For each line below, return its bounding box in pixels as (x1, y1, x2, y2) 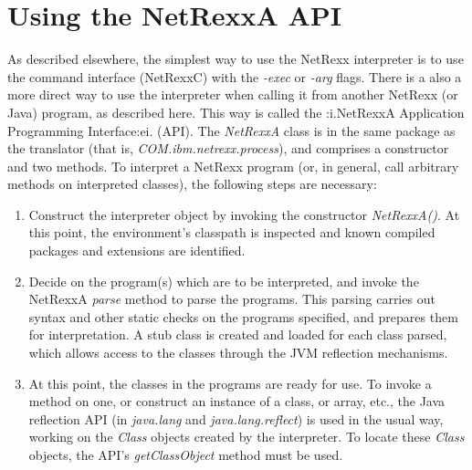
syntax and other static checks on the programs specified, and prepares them (28, 307, 458, 326)
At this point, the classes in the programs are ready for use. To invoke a (28, 373, 432, 392)
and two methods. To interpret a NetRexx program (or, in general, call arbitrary (7, 156, 459, 175)
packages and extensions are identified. (28, 241, 246, 260)
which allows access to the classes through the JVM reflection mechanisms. (28, 343, 448, 362)
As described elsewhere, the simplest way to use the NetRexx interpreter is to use (7, 49, 464, 68)
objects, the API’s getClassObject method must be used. (28, 445, 343, 464)
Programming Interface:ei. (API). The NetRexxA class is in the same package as (7, 120, 456, 140)
